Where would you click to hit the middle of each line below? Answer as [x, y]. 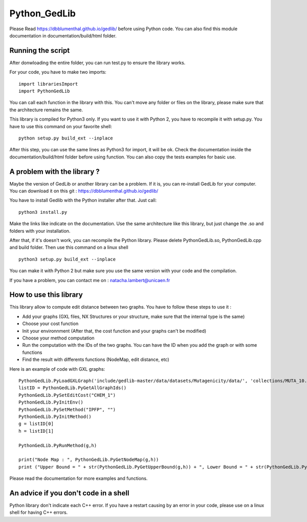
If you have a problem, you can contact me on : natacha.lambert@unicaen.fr [90, 280]
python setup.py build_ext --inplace [66, 138]
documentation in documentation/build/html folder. [63, 35]
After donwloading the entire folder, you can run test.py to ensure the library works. [97, 63]
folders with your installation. [40, 231]
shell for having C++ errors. [39, 512]
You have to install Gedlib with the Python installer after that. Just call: [83, 200]
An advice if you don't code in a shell [69, 493]
